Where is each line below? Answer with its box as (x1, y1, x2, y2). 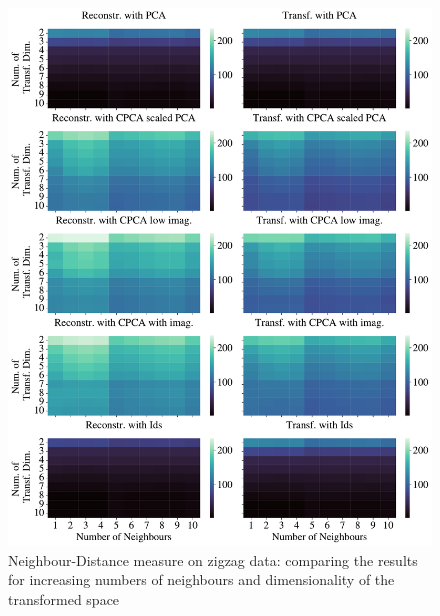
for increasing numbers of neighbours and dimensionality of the (8, 569, 395, 590)
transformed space (8, 588, 120, 609)
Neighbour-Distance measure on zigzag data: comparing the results (8, 549, 418, 570)
